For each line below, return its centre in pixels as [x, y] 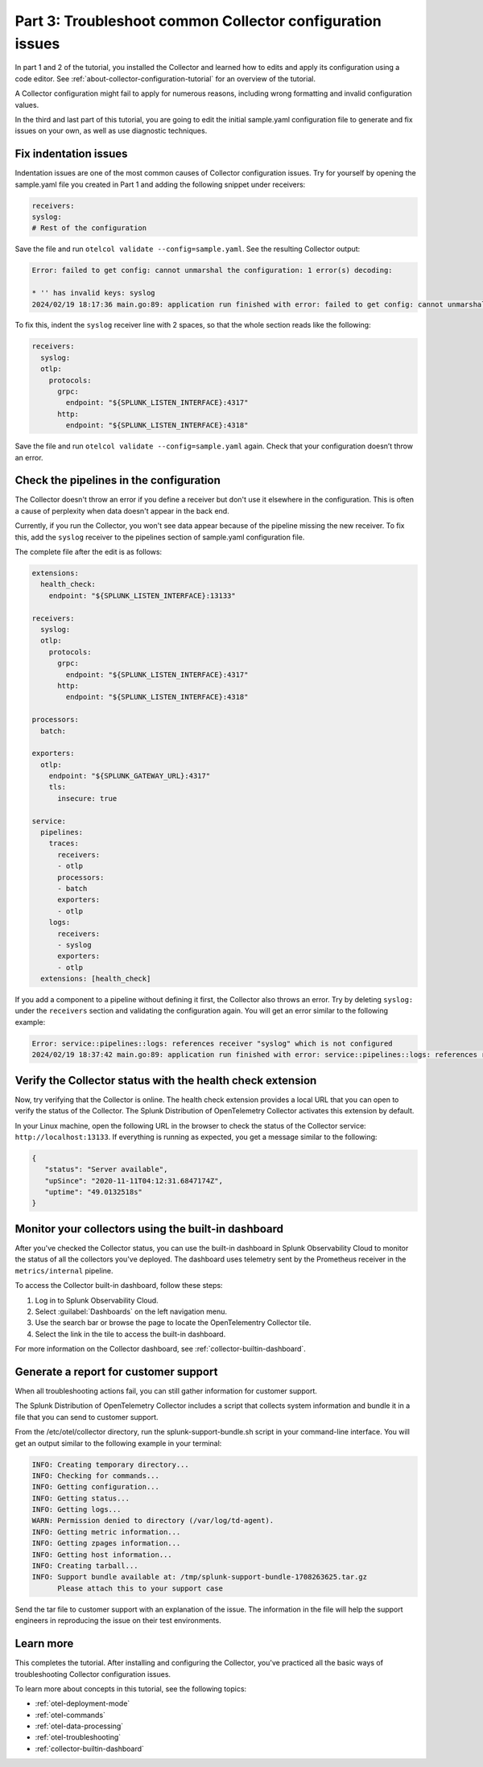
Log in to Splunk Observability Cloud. [97, 1300]
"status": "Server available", [106, 1170]
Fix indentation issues [71, 154]
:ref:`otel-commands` [70, 1715]
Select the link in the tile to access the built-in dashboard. [130, 1334]
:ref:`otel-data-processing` [79, 1726]
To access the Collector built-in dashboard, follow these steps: [119, 1286]
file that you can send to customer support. [87, 1417]
